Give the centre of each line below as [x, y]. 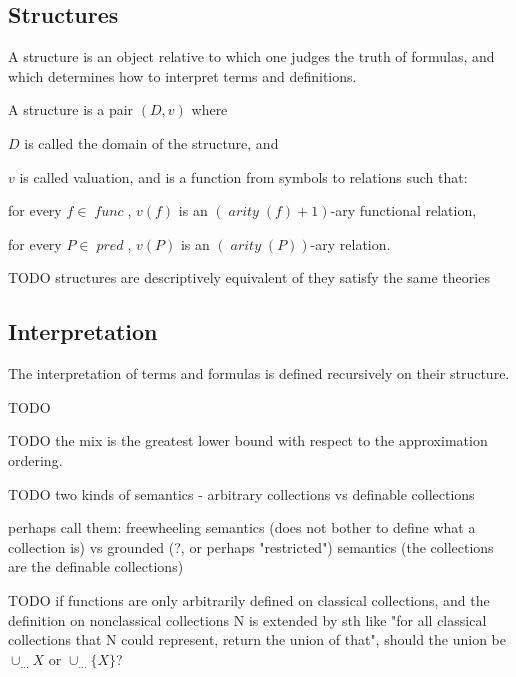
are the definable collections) [96, 566]
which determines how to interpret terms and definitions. [182, 75]
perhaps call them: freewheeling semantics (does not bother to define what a [242, 527]
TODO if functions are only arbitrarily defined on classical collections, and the [249, 599]
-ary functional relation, [403, 210]
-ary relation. [350, 243]
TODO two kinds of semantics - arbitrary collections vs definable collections [241, 493]
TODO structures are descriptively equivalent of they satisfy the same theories [249, 277]
